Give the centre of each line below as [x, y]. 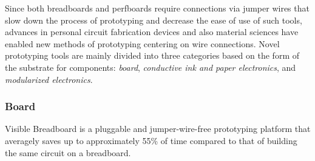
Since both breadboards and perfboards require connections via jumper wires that [157, 8]
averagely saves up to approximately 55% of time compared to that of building [151, 140]
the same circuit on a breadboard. [68, 152]
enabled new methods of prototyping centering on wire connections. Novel [142, 43]
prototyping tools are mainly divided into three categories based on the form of [152, 55]
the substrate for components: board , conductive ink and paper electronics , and [151, 67]
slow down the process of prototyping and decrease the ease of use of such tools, [154, 20]
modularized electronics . [49, 79]
